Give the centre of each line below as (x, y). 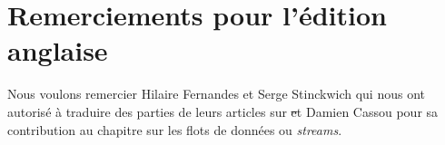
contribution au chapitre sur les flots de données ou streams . (175, 129)
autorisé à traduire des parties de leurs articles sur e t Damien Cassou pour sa (223, 111)
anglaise (58, 50)
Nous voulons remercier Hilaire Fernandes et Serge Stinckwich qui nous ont (217, 94)
